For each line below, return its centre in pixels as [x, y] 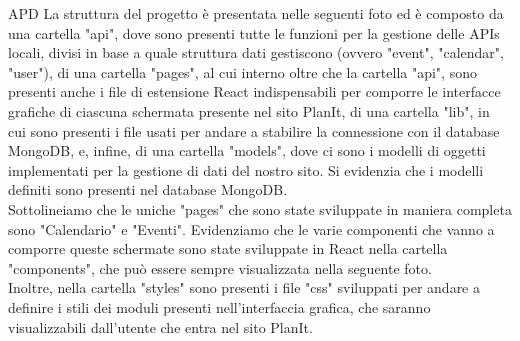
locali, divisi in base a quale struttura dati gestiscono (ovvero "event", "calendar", [256, 52]
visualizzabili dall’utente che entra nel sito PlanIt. [160, 326]
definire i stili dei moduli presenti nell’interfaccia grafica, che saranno [219, 306]
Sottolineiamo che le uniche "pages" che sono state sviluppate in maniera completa [260, 208]
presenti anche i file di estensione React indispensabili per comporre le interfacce [254, 91]
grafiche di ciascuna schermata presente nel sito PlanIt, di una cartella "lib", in [249, 110]
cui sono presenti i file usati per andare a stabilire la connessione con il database [254, 130]
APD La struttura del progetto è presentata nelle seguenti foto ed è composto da [256, 13]
